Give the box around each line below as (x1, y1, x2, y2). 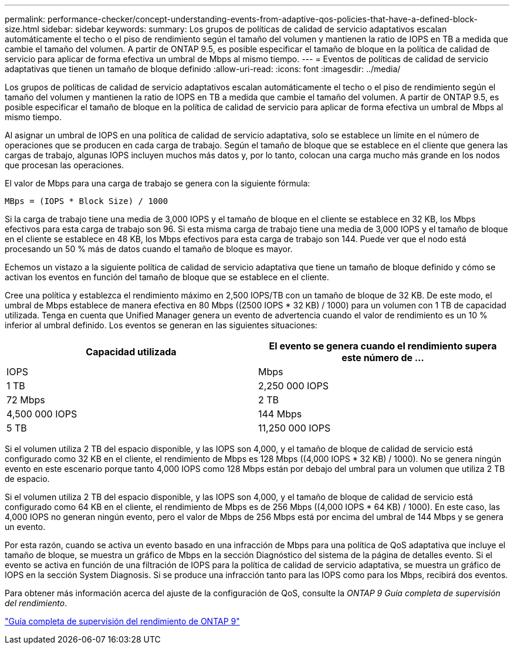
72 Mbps (6, 394, 45, 406)
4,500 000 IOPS (6, 408, 77, 420)
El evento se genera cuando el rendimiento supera (269, 340, 497, 352)
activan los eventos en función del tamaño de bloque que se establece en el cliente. (5, 272, 329, 282)
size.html (5, 24, 40, 34)
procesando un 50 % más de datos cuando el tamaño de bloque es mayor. (5, 244, 293, 254)
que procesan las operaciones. (5, 160, 124, 170)
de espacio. (5, 474, 50, 484)
